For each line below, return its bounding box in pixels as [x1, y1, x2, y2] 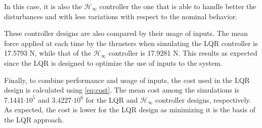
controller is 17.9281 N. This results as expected [108, 48, 257, 58]
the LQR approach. [4, 114, 64, 124]
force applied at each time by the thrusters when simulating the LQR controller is [4, 37, 258, 48]
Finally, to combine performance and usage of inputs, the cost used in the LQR [4, 74, 250, 85]
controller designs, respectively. [155, 94, 251, 105]
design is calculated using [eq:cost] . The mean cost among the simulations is [4, 84, 239, 95]
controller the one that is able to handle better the [99, 1, 256, 11]
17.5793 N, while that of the [4, 48, 91, 58]
